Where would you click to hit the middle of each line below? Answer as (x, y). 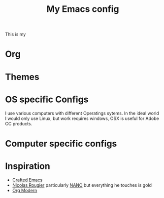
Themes (22, 77)
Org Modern (25, 190)
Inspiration (28, 166)
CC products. (19, 123)
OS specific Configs (47, 99)
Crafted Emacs (27, 180)
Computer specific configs (61, 143)
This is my (16, 34)
